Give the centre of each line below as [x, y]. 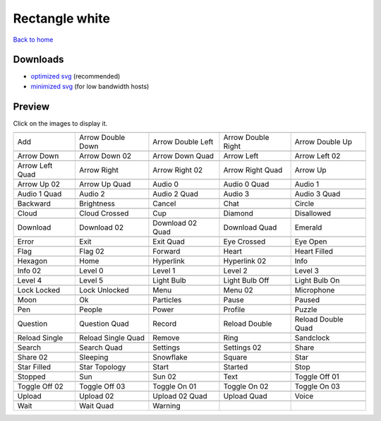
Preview [31, 106]
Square [235, 357]
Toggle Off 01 [317, 376]
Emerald [308, 227]
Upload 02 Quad [180, 396]
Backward [34, 203]
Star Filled [34, 367]
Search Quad [101, 348]
